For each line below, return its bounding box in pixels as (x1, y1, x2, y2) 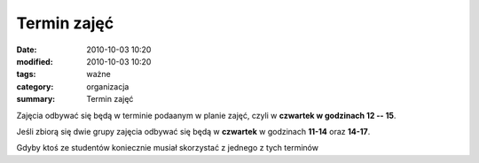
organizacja (86, 81, 130, 92)
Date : (16, 44, 37, 55)
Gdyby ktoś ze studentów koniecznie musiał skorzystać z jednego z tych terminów (16, 143, 319, 153)
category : (16, 81, 54, 92)
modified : (16, 56, 53, 66)
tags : (16, 69, 36, 80)
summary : (16, 94, 56, 105)
